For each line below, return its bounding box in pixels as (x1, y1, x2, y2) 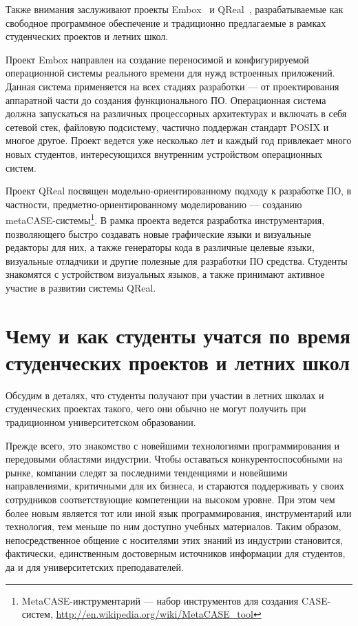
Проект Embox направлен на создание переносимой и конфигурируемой (6, 52, 309, 66)
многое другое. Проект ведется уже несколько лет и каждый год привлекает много (6, 133, 352, 148)
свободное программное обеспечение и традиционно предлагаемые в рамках (6, 15, 326, 30)
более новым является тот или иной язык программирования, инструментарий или (6, 505, 352, 520)
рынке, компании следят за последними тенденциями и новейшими (6, 465, 288, 479)
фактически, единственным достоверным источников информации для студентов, (6, 546, 346, 561)
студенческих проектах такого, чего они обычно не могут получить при (6, 401, 306, 416)
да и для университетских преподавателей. (6, 559, 184, 574)
